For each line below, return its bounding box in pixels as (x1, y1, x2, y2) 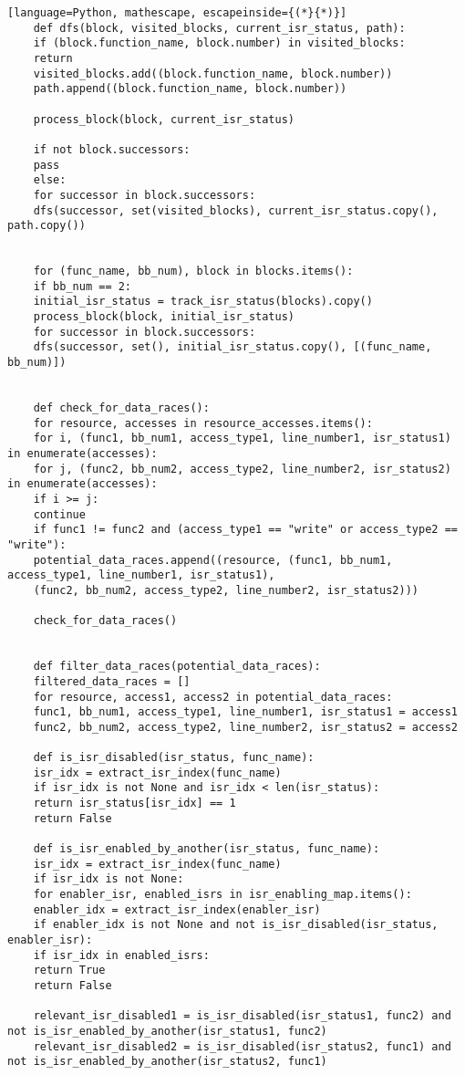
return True (33, 964, 106, 977)
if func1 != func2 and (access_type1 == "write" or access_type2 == (33, 523, 458, 537)
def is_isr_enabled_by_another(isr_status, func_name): (33, 842, 380, 856)
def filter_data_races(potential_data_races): (33, 660, 321, 673)
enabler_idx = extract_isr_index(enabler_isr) (33, 903, 321, 916)
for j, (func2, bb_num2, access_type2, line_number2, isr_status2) (33, 462, 451, 475)
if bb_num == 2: (33, 279, 132, 293)
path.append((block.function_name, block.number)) (33, 82, 347, 96)
